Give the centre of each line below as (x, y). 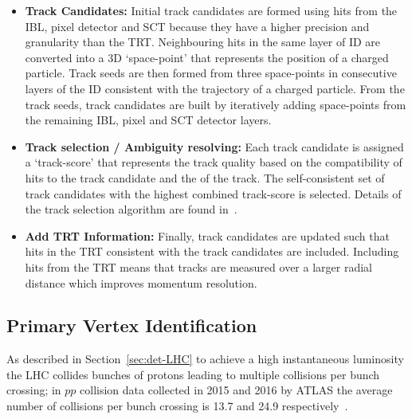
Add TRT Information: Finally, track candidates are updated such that (207, 235)
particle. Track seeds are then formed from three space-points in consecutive (211, 73)
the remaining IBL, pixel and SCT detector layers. (148, 120)
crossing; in (34, 390)
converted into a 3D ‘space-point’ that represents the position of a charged (207, 57)
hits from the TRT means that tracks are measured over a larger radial (198, 266)
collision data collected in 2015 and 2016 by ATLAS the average (236, 390)
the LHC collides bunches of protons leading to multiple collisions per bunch (193, 374)
